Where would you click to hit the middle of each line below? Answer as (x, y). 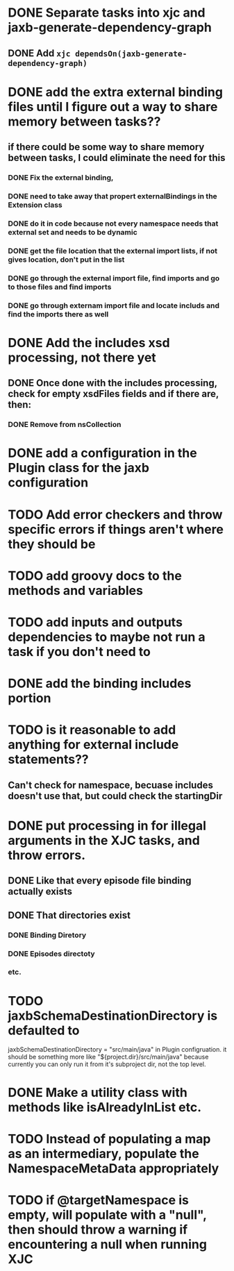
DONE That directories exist (69, 915)
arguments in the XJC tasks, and (104, 840)
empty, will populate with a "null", (107, 1214)
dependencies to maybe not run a (107, 637)
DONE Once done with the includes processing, (112, 383)
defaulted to (44, 1030)
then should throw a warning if (98, 1229)
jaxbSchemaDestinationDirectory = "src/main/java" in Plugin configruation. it (117, 1050)
